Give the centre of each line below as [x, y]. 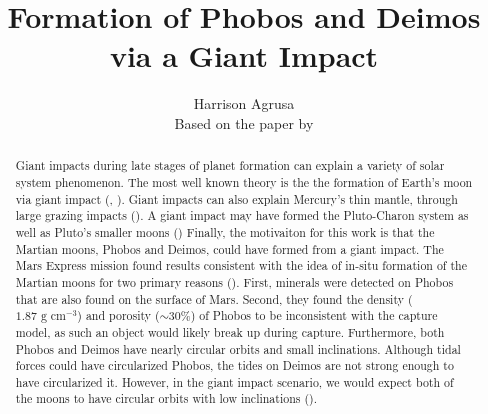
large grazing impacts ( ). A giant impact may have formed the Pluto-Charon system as [242, 215]
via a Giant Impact [244, 55]
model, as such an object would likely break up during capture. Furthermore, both [230, 331]
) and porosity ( [118, 315]
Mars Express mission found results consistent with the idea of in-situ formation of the [241, 265]
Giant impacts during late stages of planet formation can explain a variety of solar [230, 165]
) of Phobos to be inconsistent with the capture [314, 315]
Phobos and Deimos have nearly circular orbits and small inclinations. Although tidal [238, 348]
